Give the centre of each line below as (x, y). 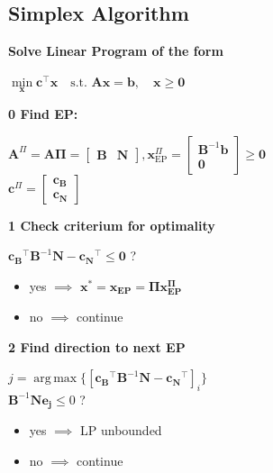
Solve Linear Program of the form (116, 51)
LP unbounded (121, 430)
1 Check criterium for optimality (112, 225)
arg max (55, 379)
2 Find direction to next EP (97, 346)
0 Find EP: (43, 114)
